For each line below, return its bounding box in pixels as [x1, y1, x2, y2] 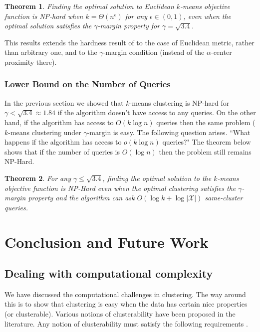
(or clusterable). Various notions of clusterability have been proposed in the [4, 309, 236, 319]
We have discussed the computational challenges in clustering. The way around [4, 289, 246, 299]
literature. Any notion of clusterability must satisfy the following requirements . [4, 318, 248, 329]
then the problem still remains [159, 146, 252, 157]
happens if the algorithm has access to [4, 137, 122, 147]
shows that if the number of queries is [4, 146, 120, 157]
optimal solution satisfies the [4, 20, 92, 31]
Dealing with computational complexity [4, 266, 213, 281]
